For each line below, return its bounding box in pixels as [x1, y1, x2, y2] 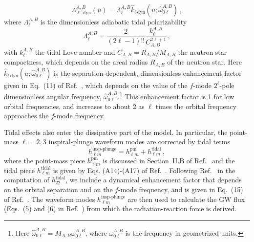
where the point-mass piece [4, 155, 85, 166]
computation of [4, 175, 49, 185]
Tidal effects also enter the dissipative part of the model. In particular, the [4, 127, 228, 137]
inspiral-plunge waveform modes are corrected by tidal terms [48, 136, 230, 147]
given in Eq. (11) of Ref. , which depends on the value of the [4, 80, 188, 90]
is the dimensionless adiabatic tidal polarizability [40, 17, 187, 26]
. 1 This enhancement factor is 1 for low [117, 90, 234, 102]
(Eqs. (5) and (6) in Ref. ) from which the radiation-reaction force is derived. [4, 203, 237, 214]
